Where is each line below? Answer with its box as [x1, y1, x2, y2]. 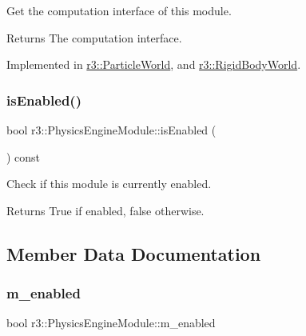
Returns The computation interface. [6, 29, 182, 46]
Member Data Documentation [6, 241, 261, 266]
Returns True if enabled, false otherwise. [6, 202, 205, 218]
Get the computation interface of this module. [6, 2, 232, 18]
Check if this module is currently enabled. [6, 175, 212, 192]
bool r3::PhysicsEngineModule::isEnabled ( [6, 122, 217, 138]
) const [6, 148, 41, 165]
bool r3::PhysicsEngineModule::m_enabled [6, 314, 216, 331]
